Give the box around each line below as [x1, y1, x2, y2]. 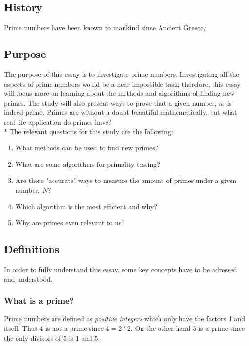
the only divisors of [4, 332, 61, 343]
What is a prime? [4, 294, 74, 307]
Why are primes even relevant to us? [15, 218, 125, 228]
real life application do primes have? [4, 116, 112, 127]
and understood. [4, 273, 53, 284]
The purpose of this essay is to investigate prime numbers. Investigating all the [4, 69, 239, 79]
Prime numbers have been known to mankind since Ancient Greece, [4, 22, 206, 33]
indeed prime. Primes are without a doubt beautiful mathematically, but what [4, 107, 237, 117]
